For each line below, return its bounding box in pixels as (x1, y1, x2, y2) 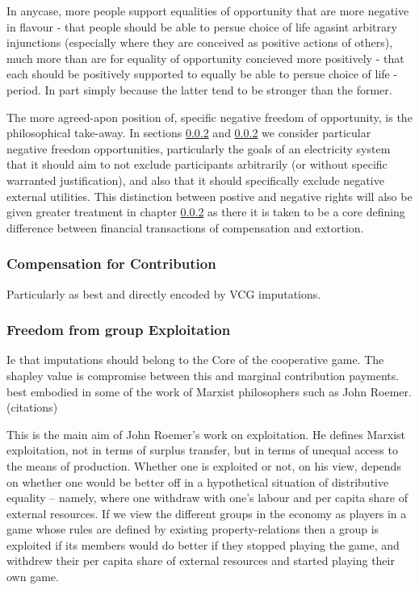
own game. (6, 568, 59, 585)
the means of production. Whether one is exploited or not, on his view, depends (6, 457, 401, 474)
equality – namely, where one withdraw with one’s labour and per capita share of (6, 489, 408, 506)
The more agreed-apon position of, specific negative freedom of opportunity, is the (6, 108, 413, 125)
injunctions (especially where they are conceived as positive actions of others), (6, 34, 393, 51)
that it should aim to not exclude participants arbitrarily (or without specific (6, 156, 388, 173)
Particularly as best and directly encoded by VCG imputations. (6, 285, 321, 302)
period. (6, 81, 41, 98)
